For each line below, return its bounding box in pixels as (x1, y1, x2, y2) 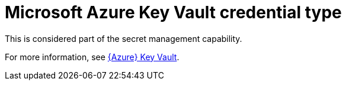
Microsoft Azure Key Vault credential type (5, 2, 342, 22)
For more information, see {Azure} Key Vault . (5, 51, 180, 62)
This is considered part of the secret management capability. (5, 33, 242, 44)
